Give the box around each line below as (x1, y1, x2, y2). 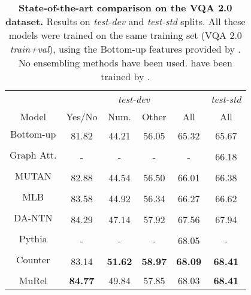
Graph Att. (10, 148, 57, 162)
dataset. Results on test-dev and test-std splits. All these (5, 14, 246, 28)
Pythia (19, 232, 47, 245)
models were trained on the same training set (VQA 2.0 (8, 28, 242, 42)
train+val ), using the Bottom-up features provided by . (10, 42, 241, 56)
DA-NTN (13, 211, 53, 224)
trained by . (101, 69, 150, 83)
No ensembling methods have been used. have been (18, 56, 232, 69)
